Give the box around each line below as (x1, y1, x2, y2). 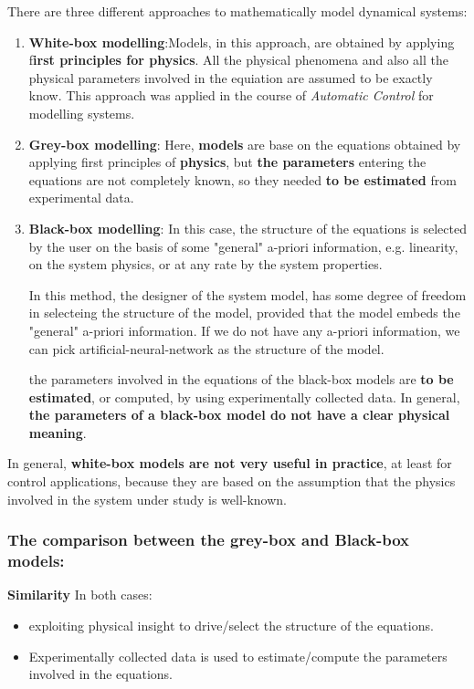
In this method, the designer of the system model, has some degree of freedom (28, 285, 467, 304)
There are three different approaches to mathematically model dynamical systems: (7, 2, 468, 20)
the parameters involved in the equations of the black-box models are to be (28, 370, 454, 389)
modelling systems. (28, 103, 135, 122)
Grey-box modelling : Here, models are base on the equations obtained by (28, 134, 461, 153)
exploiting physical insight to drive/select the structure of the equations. (28, 615, 434, 634)
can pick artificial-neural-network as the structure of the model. (28, 339, 384, 358)
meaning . (28, 423, 87, 442)
